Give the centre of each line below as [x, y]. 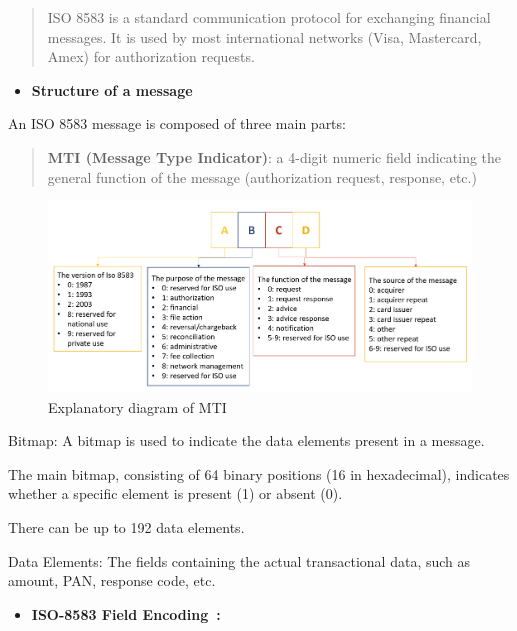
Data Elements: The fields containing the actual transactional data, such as [239, 560]
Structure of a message [112, 89]
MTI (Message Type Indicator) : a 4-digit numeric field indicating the [274, 156]
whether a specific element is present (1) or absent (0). [175, 493]
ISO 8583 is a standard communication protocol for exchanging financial [269, 17]
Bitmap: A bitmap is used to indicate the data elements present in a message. [246, 440]
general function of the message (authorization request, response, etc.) [262, 176]
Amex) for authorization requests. [151, 56]
